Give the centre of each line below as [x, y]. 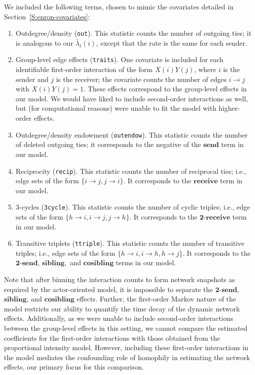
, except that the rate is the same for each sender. [172, 42]
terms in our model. [146, 262]
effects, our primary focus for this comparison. [74, 367]
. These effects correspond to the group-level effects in [165, 89]
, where [205, 69]
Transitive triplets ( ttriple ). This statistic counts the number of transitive [130, 243]
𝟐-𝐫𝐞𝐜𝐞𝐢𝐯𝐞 [215, 218]
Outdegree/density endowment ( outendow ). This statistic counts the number [132, 134]
